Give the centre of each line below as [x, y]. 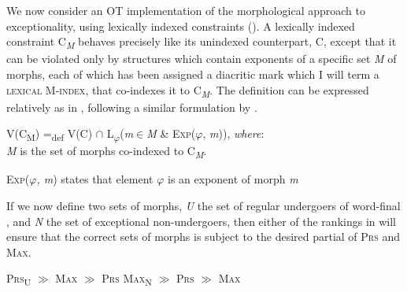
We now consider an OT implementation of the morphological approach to [186, 10]
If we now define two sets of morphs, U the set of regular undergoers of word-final [203, 206]
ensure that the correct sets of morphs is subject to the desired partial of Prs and [203, 237]
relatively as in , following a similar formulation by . [132, 107]
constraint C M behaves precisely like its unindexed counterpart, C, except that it [202, 42]
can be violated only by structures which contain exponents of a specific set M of [202, 59]
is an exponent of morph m [233, 179]
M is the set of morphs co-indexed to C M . [107, 152]
